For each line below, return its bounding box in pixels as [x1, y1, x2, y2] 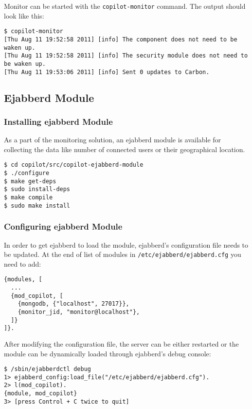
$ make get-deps [4, 177, 56, 185]
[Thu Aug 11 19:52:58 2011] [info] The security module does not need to [4, 52, 248, 59]
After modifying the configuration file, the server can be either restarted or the [4, 338, 239, 349]
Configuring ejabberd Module [4, 220, 123, 233]
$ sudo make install [4, 202, 71, 209]
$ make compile [4, 194, 53, 201]
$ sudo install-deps [4, 186, 71, 193]
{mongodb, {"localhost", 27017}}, [18, 300, 129, 308]
